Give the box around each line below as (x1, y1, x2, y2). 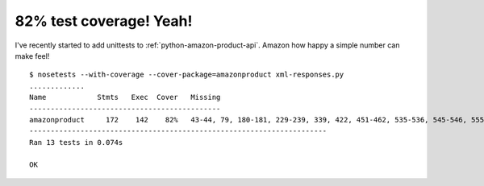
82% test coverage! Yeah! (15, 12, 193, 30)
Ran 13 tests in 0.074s (29, 138, 123, 147)
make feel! (15, 51, 50, 60)
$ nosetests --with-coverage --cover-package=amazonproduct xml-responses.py (29, 70, 344, 80)
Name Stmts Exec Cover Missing (29, 93, 221, 102)
